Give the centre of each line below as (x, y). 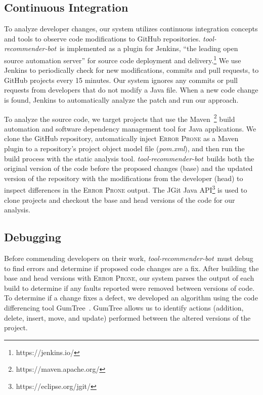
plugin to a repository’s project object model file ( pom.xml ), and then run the (124, 148)
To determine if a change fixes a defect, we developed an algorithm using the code (131, 298)
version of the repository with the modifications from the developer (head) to (124, 178)
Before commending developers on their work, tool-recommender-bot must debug (129, 258)
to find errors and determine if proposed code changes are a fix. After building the (131, 268)
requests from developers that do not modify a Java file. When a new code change (131, 90)
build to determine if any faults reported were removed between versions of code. (129, 288)
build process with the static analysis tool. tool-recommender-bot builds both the (129, 158)
